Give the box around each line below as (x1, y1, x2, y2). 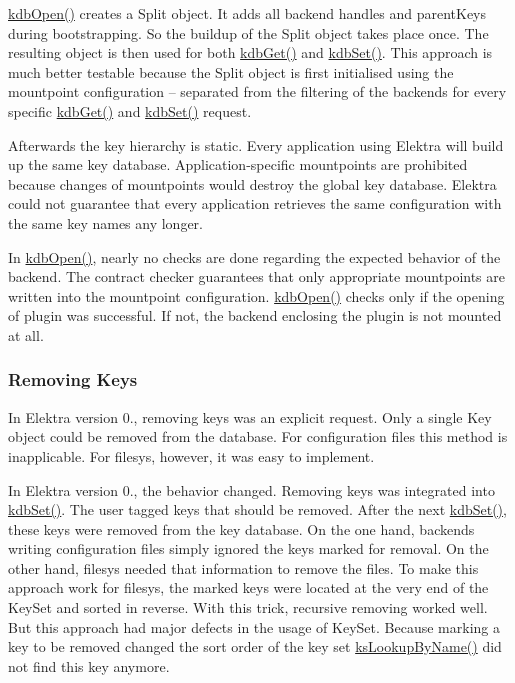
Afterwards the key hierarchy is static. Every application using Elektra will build (8, 134, 504, 155)
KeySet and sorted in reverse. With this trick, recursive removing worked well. (8, 597, 488, 618)
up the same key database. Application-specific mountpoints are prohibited (8, 154, 468, 175)
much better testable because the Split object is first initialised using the (8, 61, 454, 82)
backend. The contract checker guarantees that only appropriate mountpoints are (8, 266, 505, 287)
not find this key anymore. (8, 655, 170, 676)
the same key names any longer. (8, 212, 203, 233)
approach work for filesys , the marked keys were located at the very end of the (8, 577, 489, 598)
